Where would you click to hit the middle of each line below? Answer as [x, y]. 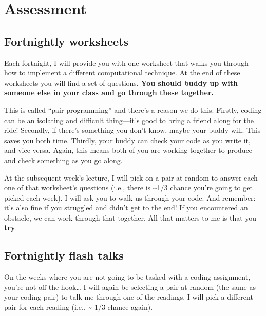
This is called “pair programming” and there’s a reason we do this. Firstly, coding [133, 110]
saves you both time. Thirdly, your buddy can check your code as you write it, [127, 140]
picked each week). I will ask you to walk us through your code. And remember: [130, 197]
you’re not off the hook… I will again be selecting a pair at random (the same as [130, 287]
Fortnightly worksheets [66, 41]
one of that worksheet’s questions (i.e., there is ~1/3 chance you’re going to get [128, 187]
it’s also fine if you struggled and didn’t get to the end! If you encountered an [126, 208]
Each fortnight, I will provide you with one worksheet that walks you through [126, 62]
